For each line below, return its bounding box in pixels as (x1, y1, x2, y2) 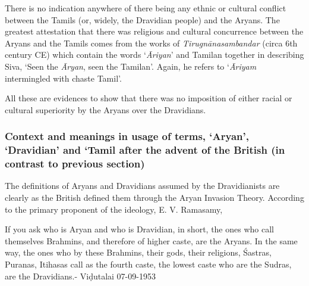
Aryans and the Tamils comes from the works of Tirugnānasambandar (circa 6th (5, 36, 298, 49)
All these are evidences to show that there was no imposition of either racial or (5, 92, 292, 104)
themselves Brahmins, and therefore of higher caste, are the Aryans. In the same (5, 234, 298, 247)
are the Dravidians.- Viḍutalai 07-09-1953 (5, 269, 156, 282)
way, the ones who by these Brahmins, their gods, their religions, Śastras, (5, 246, 272, 259)
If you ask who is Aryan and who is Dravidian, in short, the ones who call (5, 223, 274, 235)
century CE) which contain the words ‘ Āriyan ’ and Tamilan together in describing (5, 48, 304, 61)
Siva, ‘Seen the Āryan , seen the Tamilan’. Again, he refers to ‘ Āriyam (5, 60, 257, 72)
